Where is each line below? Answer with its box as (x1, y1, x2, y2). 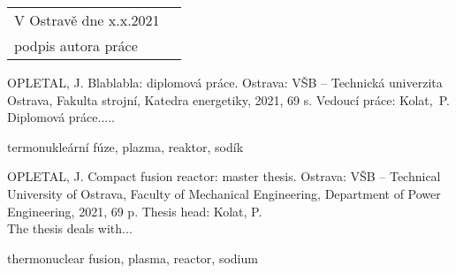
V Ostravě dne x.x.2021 (14, 10, 160, 30)
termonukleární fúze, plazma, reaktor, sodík (7, 137, 244, 155)
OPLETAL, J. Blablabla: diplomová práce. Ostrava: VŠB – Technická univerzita (7, 73, 443, 91)
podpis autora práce (14, 35, 138, 56)
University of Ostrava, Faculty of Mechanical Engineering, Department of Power (7, 184, 441, 202)
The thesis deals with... (7, 219, 133, 238)
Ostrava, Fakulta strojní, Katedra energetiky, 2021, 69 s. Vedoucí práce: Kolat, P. (7, 90, 450, 109)
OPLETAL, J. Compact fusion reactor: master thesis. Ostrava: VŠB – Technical (7, 167, 441, 186)
